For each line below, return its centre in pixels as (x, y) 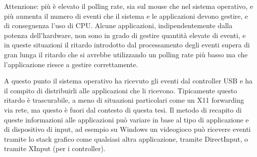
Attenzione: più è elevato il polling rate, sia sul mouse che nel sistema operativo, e (128, 6)
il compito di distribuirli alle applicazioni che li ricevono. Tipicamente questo (121, 90)
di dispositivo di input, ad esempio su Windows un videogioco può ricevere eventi (128, 129)
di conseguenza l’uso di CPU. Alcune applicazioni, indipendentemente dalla (118, 25)
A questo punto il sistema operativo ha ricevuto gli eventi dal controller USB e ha (128, 81)
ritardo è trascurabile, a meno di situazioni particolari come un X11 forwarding (124, 100)
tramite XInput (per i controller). (55, 148)
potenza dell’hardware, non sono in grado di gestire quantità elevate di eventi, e (125, 35)
